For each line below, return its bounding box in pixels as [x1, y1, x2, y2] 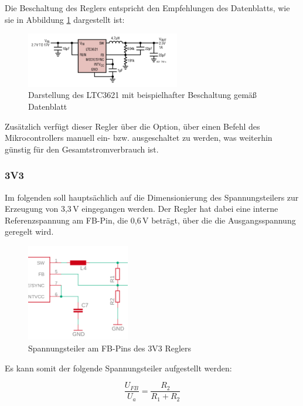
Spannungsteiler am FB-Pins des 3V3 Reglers [28, 342, 192, 354]
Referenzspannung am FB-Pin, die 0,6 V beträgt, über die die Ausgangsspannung [5, 214, 296, 226]
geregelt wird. [5, 225, 54, 238]
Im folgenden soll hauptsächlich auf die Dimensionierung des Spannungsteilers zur [5, 191, 299, 203]
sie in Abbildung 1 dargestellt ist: [5, 13, 125, 25]
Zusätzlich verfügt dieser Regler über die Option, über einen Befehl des [5, 120, 260, 132]
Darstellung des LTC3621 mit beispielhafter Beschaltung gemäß [28, 89, 257, 101]
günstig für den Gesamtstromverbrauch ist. [5, 143, 159, 155]
